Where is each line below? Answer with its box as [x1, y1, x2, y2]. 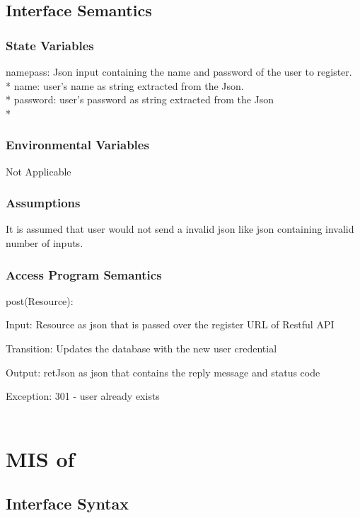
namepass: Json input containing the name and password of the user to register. [6, 64, 352, 79]
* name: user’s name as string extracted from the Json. [6, 78, 244, 93]
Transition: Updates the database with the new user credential [6, 341, 277, 355]
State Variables [6, 36, 94, 54]
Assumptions [6, 194, 81, 212]
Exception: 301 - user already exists [6, 388, 160, 403]
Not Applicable [6, 163, 71, 178]
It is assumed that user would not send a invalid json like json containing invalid [6, 221, 354, 236]
